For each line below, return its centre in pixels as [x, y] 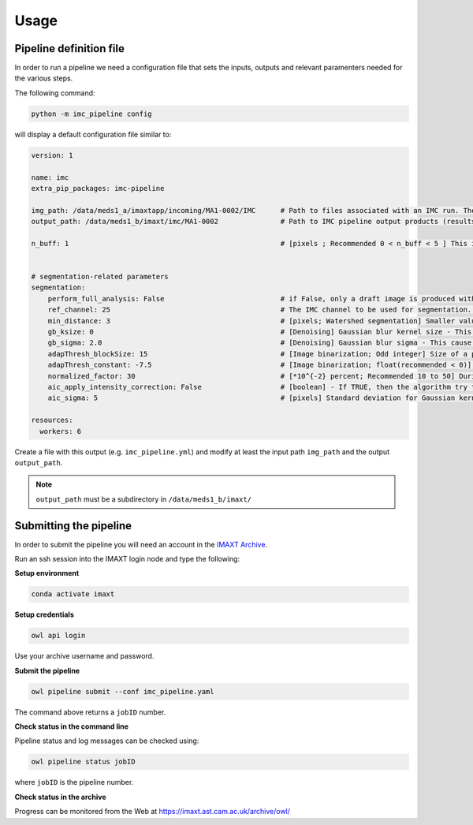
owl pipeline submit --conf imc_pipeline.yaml [123, 691]
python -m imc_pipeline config [92, 114]
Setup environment [47, 573]
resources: [52, 420]
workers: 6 [61, 431]
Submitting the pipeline [73, 526]
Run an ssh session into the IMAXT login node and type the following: [127, 559]
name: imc [50, 177]
